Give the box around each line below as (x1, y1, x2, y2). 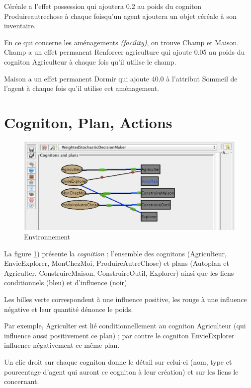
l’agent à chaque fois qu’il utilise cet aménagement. (4, 83, 160, 93)
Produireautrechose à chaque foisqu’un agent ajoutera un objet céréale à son (4, 10, 237, 21)
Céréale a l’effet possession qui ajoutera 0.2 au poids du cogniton (4, 1, 202, 11)
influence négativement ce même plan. (4, 340, 120, 350)
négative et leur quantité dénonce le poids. (4, 304, 133, 314)
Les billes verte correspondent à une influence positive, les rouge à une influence (4, 294, 247, 305)
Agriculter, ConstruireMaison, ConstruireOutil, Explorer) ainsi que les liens (4, 267, 234, 278)
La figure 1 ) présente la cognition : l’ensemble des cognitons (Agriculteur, (4, 248, 227, 258)
